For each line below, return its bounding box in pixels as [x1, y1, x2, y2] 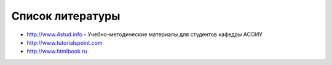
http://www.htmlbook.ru [26, 48, 87, 55]
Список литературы [11, 9, 121, 23]
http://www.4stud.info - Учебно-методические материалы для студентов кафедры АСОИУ [26, 31, 263, 38]
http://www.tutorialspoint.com [26, 39, 103, 46]
